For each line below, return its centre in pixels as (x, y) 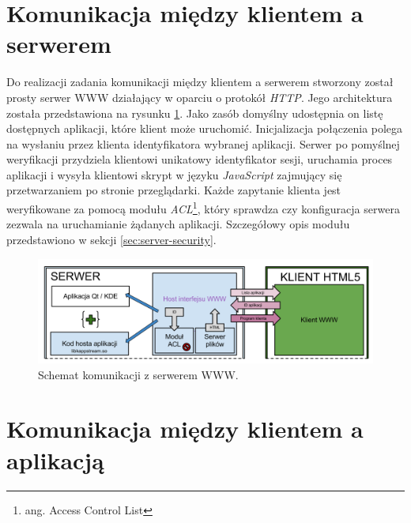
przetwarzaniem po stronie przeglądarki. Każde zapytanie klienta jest (174, 190)
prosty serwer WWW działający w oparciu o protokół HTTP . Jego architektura (200, 97)
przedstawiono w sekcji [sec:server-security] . (111, 239)
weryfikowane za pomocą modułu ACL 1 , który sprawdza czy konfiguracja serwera (203, 207)
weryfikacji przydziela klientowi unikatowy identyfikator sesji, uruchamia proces (200, 159)
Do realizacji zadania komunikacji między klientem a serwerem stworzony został (200, 82)
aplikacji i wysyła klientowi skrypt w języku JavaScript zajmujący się (174, 174)
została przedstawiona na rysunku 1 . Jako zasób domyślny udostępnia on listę (195, 113)
